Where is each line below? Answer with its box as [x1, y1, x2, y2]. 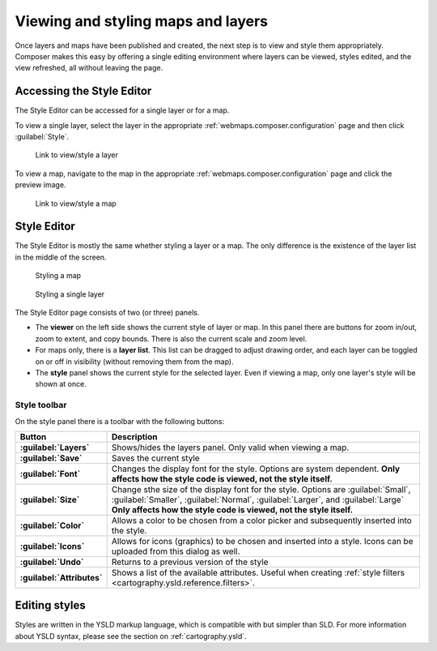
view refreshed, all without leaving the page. [15, 63, 163, 73]
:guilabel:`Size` [19, 494, 80, 505]
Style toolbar [15, 400, 67, 411]
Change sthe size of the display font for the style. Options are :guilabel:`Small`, [111, 483, 411, 495]
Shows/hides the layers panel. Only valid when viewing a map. [111, 442, 350, 453]
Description [111, 430, 158, 442]
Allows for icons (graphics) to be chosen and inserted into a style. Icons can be [111, 535, 414, 546]
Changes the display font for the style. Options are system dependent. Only [111, 463, 401, 474]
